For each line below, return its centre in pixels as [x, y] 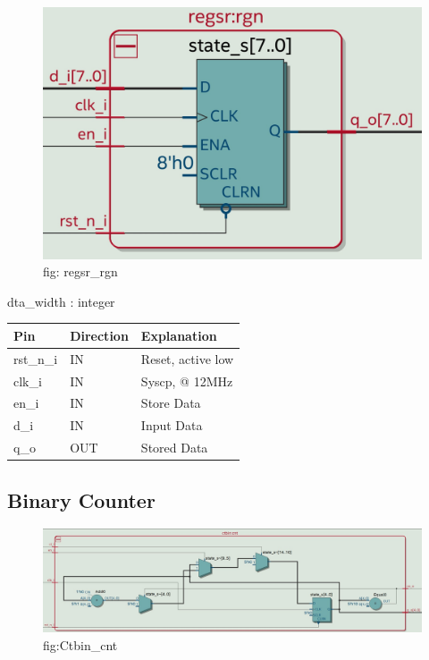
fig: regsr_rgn [80, 271]
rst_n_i [36, 358]
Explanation [179, 335]
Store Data [171, 403]
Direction [99, 335]
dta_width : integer [61, 301]
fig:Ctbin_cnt [80, 644]
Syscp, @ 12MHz [187, 381]
